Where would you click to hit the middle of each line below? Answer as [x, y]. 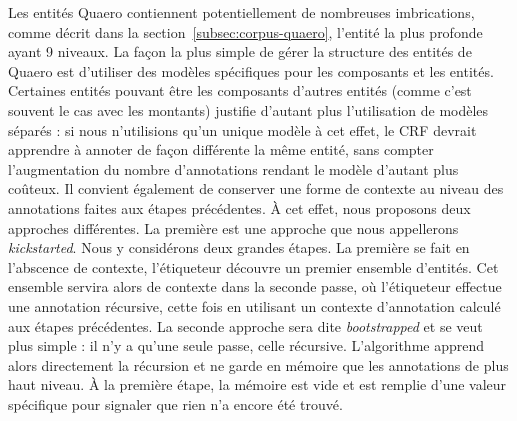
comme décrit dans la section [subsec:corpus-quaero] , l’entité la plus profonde [245, 31]
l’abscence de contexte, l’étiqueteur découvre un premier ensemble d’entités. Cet [253, 266]
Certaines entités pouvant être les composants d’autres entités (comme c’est [240, 90]
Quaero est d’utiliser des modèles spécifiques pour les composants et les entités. [251, 70]
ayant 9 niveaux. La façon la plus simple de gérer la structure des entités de [240, 51]
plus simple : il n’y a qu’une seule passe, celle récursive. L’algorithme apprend [246, 345]
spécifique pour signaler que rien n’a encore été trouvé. [175, 403]
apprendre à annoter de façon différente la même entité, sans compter [221, 149]
